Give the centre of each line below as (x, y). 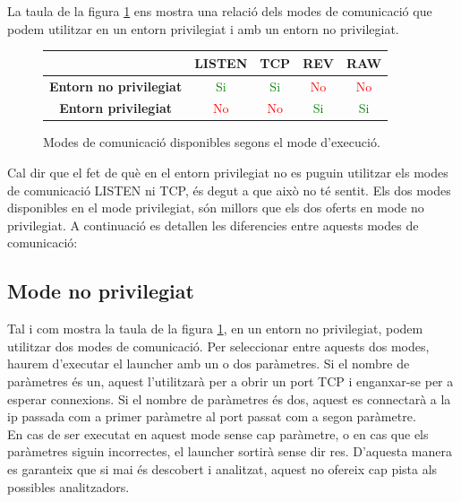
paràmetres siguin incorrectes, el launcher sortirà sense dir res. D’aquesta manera (230, 451)
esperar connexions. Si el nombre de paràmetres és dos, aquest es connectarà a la (229, 398)
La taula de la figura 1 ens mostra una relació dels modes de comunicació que (220, 11)
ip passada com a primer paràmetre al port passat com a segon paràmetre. (212, 416)
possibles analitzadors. (68, 486)
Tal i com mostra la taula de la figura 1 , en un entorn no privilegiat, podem (215, 329)
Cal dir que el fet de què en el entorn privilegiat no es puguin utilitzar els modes (228, 173)
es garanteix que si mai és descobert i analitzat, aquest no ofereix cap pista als (222, 468)
